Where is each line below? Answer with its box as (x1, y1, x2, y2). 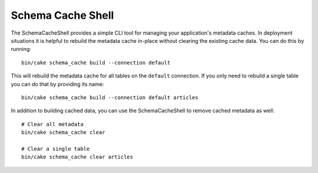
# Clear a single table (21, 145, 90, 152)
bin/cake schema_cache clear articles (21, 154, 134, 161)
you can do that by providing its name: (11, 80, 104, 87)
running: (11, 46, 32, 53)
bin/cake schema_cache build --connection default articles (21, 94, 198, 101)
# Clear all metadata (21, 121, 84, 127)
